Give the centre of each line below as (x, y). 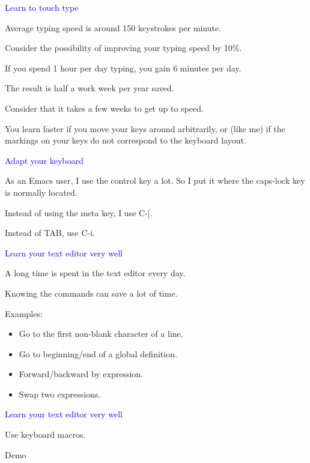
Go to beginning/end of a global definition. (98, 353)
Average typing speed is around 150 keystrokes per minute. (113, 27)
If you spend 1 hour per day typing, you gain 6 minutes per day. (123, 68)
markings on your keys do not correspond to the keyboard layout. (126, 140)
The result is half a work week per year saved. (90, 88)
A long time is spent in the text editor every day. (95, 273)
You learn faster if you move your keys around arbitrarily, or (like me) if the (145, 128)
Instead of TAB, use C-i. (50, 233)
